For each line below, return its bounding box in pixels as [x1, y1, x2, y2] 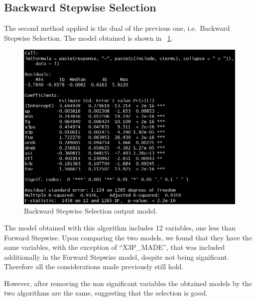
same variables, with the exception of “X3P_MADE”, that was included [4, 242, 225, 252]
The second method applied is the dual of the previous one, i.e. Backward [4, 23, 230, 33]
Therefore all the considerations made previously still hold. [4, 261, 184, 272]
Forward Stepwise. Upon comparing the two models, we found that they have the [4, 232, 252, 242]
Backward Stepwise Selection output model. [24, 206, 157, 216]
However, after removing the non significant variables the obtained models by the [4, 278, 252, 288]
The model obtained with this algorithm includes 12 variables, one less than [4, 222, 236, 232]
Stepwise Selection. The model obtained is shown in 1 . [4, 32, 173, 43]
